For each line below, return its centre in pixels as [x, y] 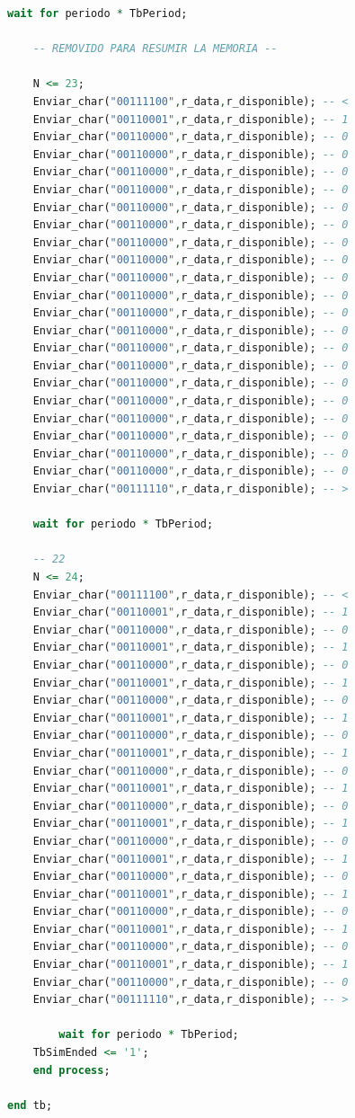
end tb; [30, 1105]
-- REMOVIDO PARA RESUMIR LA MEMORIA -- [155, 49]
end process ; [71, 1070]
